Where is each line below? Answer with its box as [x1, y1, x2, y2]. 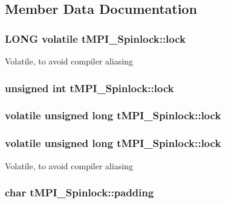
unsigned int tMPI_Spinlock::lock [5, 80, 174, 95]
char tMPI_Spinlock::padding [5, 185, 154, 200]
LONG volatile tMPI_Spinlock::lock [5, 31, 186, 46]
